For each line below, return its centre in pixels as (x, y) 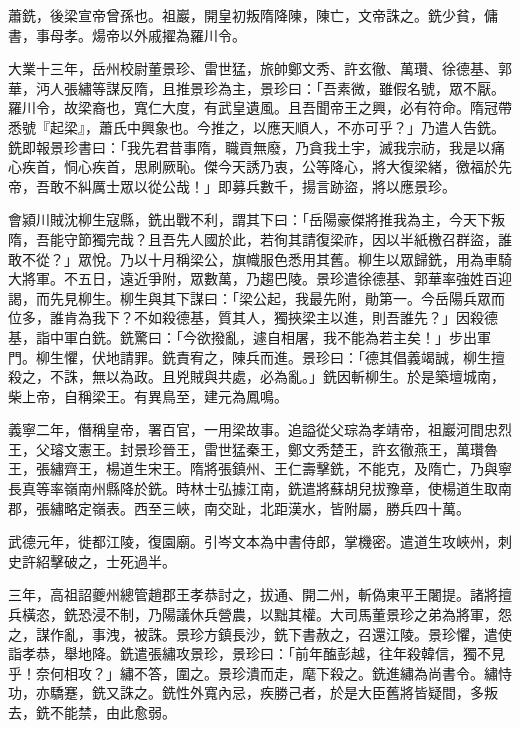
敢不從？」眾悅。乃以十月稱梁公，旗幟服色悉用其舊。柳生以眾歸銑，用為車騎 (260, 258)
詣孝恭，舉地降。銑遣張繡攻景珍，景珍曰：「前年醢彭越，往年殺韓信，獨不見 (256, 653)
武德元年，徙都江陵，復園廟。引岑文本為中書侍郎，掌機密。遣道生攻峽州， (253, 541)
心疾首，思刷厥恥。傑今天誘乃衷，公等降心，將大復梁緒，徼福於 (287, 166)
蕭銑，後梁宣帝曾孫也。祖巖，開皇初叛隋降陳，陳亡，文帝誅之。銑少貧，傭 (253, 15)
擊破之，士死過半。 (112, 560)
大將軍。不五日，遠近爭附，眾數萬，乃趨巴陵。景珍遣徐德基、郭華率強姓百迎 (260, 278)
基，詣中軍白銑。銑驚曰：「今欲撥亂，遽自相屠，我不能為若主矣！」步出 (242, 336)
